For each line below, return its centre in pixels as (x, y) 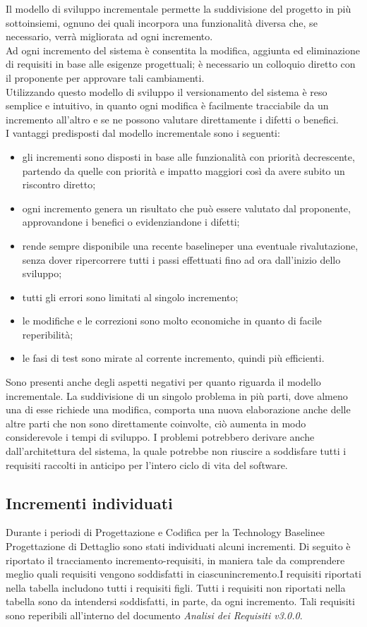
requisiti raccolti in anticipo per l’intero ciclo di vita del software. (147, 464)
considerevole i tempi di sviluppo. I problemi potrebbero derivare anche (160, 437)
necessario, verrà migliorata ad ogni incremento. (109, 36)
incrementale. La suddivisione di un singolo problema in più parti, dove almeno (177, 395)
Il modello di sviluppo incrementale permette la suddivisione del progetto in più (179, 8)
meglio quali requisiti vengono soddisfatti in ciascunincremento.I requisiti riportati (183, 574)
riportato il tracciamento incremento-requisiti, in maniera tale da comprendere (175, 560)
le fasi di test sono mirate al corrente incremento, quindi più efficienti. (173, 358)
